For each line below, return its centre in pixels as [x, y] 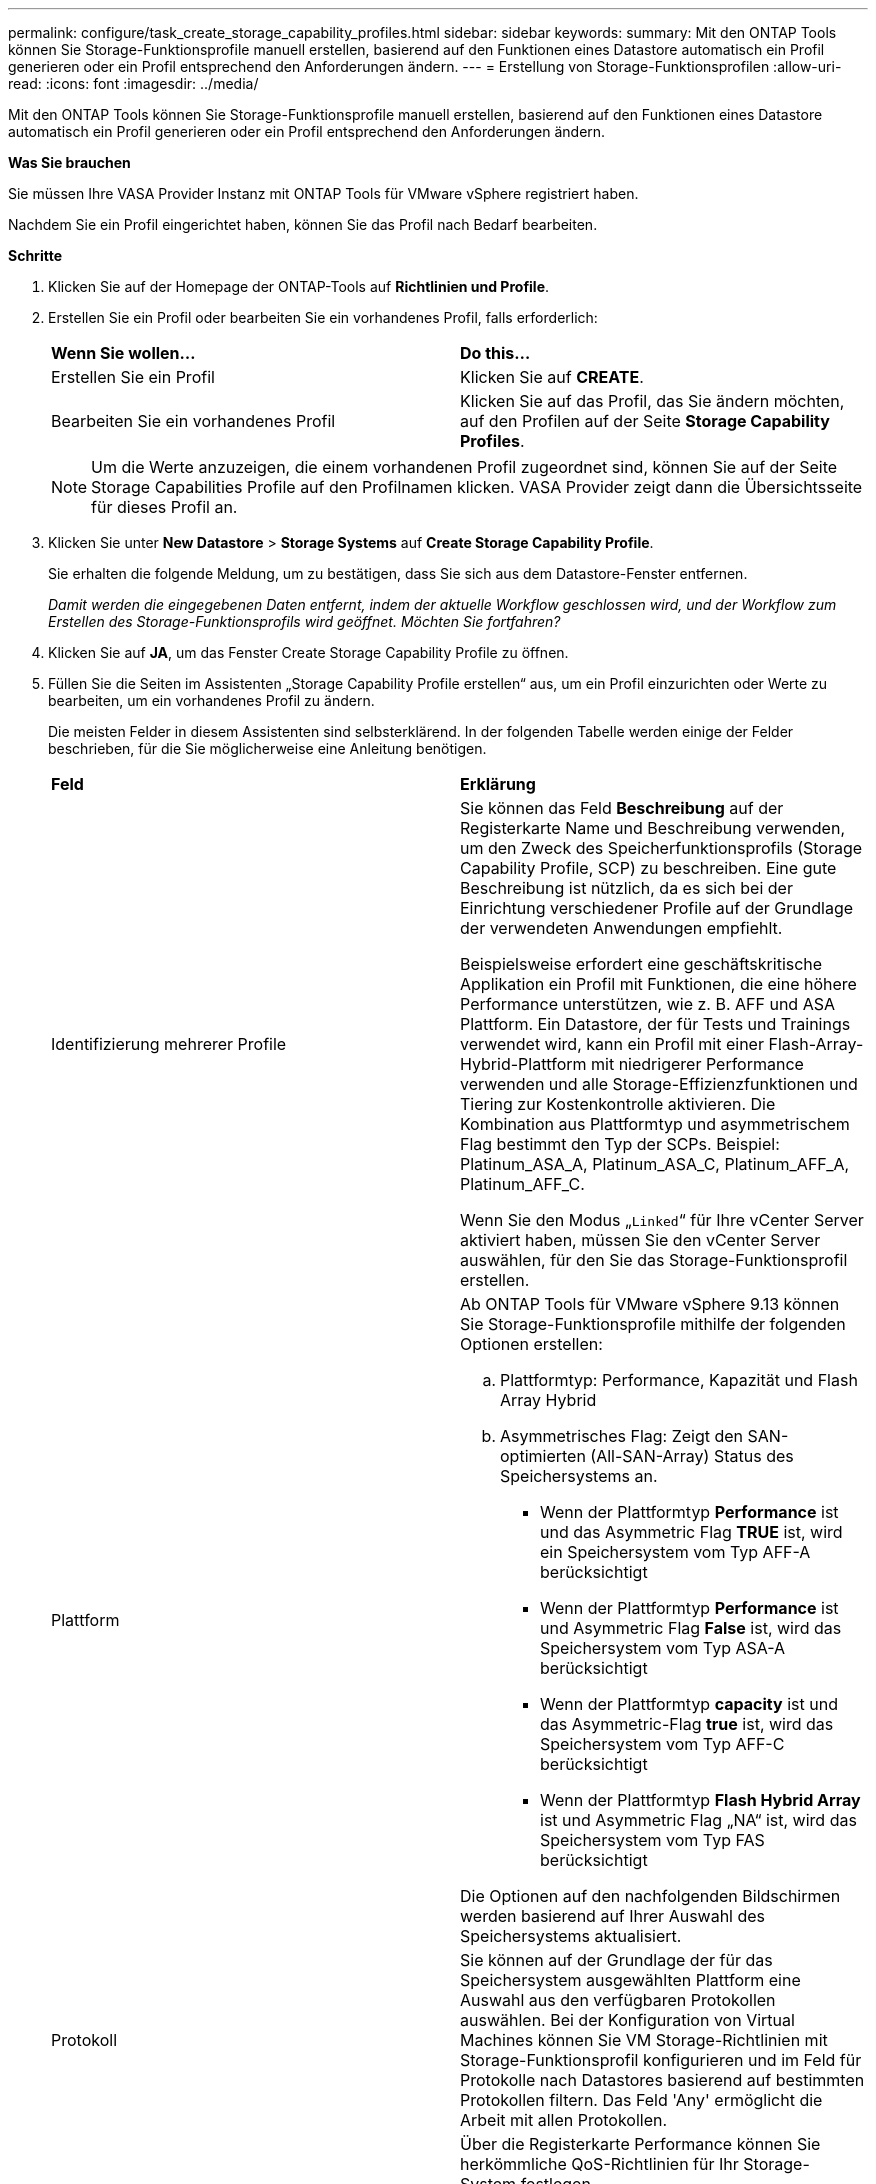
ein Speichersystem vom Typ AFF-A [675, 1552]
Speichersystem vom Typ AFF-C [662, 1744]
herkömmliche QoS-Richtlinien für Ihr [599, 2164]
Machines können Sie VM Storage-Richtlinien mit [644, 2040]
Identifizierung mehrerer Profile [169, 1044]
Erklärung [498, 784]
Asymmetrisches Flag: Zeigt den [622, 1436]
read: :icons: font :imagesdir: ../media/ [133, 83]
